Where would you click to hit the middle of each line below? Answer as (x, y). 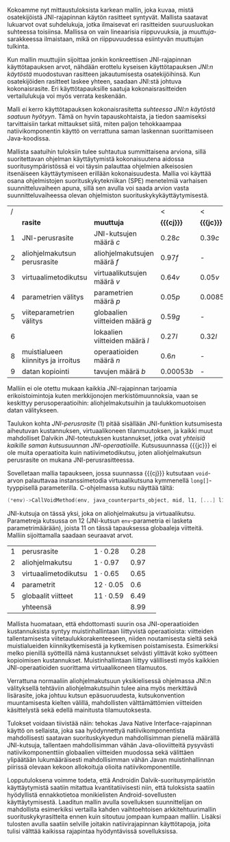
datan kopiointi (46, 371)
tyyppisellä (23, 488)
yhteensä (37, 607)
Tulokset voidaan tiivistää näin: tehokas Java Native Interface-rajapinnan (110, 723)
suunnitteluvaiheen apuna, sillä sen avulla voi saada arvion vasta (98, 188)
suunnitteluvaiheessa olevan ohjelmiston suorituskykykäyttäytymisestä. (108, 195)
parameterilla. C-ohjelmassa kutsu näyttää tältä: (107, 488)
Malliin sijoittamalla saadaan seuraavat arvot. (70, 535)
